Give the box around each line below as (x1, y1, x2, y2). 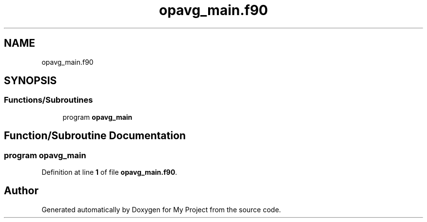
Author (4, 185, 39, 197)
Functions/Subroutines (4, 95, 93, 105)
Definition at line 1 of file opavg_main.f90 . (41, 168, 177, 177)
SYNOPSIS (4, 74, 57, 87)
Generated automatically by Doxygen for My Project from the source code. (41, 205, 281, 214)
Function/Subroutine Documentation (4, 129, 186, 142)
